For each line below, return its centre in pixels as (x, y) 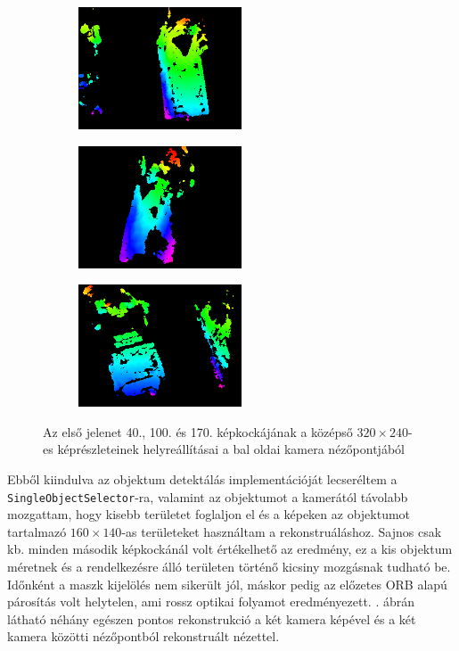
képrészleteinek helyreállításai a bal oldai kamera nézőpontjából (231, 449)
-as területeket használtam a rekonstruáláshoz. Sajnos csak (282, 531)
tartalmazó (37, 531)
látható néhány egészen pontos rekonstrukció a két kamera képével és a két (212, 618)
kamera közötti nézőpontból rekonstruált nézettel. (143, 636)
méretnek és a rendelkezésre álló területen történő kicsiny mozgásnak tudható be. (229, 566)
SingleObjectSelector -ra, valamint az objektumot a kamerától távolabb (208, 496)
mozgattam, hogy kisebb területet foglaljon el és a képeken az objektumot (209, 514)
